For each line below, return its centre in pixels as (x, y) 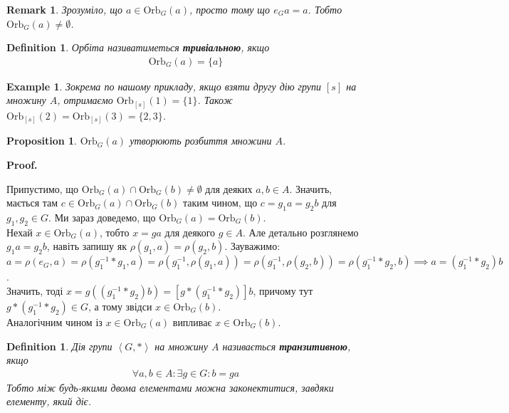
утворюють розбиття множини (201, 141)
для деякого (190, 232)
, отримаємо (85, 100)
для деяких (229, 188)
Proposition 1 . (42, 141)
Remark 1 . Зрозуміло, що (64, 9)
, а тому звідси (120, 306)
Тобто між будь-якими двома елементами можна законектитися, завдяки (170, 387)
